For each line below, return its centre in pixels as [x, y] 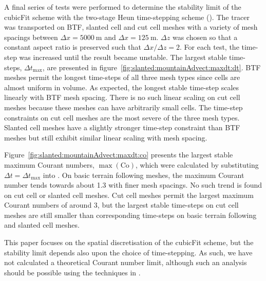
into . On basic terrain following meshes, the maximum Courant [144, 175]
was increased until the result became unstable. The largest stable [123, 57]
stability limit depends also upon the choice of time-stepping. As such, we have [128, 252]
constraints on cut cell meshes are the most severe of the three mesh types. [122, 117]
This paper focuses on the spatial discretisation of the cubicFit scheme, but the [129, 242]
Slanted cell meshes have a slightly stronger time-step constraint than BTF [122, 127]
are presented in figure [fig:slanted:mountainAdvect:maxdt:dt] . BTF [154, 67]
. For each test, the [210, 47]
